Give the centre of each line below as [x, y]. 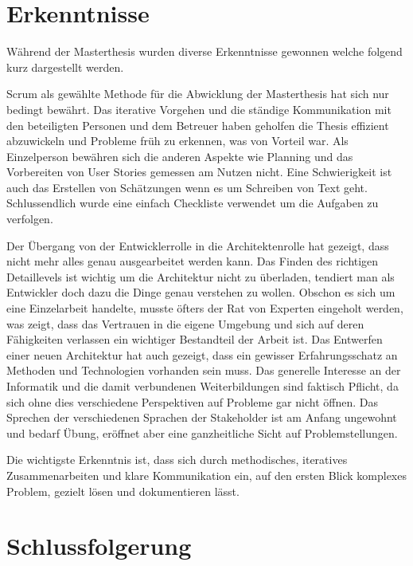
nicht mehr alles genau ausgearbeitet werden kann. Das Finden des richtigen [193, 261]
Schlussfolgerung [99, 546]
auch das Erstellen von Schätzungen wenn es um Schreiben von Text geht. [187, 187]
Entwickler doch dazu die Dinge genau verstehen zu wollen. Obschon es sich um [201, 292]
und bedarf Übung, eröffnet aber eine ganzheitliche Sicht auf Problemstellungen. [202, 432]
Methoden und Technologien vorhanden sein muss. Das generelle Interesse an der [204, 370]
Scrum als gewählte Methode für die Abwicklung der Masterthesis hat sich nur [198, 94]
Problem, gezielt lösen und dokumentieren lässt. [123, 491]
